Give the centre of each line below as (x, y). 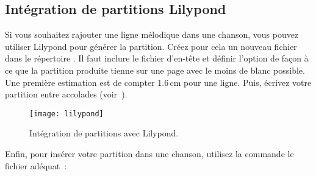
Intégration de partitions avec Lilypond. (104, 133)
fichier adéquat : (36, 165)
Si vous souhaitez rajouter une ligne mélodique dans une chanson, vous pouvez (152, 34)
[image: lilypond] (66, 114)
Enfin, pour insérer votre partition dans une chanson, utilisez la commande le (149, 154)
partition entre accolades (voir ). (66, 94)
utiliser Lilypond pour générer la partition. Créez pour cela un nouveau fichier (151, 46)
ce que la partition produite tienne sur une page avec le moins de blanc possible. (155, 70)
